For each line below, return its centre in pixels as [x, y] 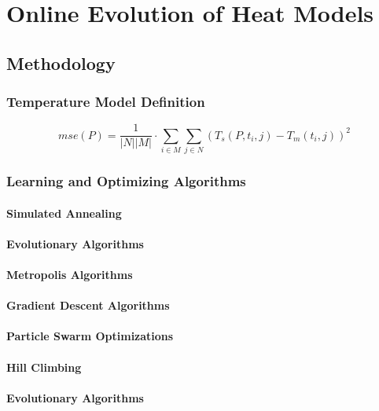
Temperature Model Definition [106, 102]
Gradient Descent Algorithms [88, 305]
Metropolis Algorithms [70, 274]
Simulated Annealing [64, 213]
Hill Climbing [44, 367]
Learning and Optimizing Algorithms [126, 181]
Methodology [61, 62]
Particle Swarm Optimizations [90, 336]
